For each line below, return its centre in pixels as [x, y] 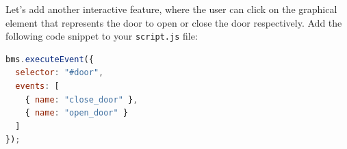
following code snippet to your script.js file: [102, 36]
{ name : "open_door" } [77, 113]
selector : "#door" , [60, 73]
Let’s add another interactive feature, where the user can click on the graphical [171, 9]
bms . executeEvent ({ [50, 59]
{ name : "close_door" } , [81, 99]
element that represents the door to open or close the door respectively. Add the [174, 22]
